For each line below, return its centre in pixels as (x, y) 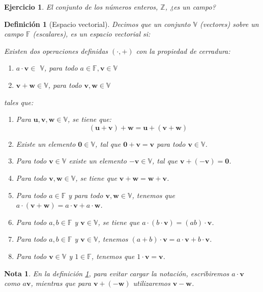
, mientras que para (61, 283)
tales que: (19, 102)
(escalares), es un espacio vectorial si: (92, 34)
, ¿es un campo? (190, 7)
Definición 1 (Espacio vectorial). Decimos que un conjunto (97, 24)
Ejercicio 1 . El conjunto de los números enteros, (81, 7)
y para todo (86, 195)
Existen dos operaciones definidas (56, 51)
